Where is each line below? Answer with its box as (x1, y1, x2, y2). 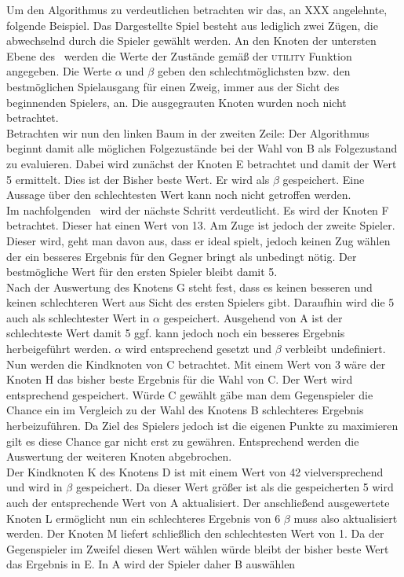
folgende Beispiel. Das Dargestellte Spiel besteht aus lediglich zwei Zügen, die (6, 17, 378, 33)
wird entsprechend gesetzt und (125, 340, 271, 357)
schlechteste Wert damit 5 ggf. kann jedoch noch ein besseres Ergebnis (6, 325, 345, 341)
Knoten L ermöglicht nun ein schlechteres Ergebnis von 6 (6, 509, 281, 526)
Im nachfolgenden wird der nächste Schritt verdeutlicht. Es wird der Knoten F (6, 201, 389, 218)
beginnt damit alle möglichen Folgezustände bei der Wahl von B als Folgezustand (6, 140, 398, 156)
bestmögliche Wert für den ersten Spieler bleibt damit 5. (6, 263, 278, 280)
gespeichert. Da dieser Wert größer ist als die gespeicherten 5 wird (75, 479, 394, 495)
